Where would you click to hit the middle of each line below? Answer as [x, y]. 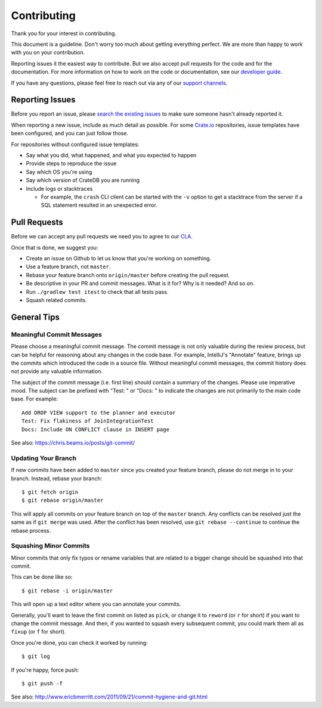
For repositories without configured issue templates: [75, 144]
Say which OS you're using [59, 172]
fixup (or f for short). [38, 632]
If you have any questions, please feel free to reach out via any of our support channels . [119, 83]
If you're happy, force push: [45, 670]
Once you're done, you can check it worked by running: [80, 642]
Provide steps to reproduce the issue [71, 163]
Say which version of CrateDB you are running [83, 180]
